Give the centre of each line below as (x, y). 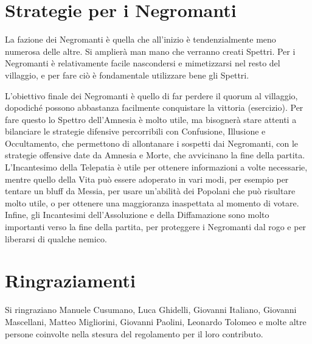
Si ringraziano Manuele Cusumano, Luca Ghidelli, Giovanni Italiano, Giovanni (151, 310)
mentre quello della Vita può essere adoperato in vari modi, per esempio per (147, 179)
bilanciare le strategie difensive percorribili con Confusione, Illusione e (135, 131)
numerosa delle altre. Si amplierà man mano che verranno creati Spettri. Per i (150, 51)
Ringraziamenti (70, 280)
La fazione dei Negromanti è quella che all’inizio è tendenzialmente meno (140, 39)
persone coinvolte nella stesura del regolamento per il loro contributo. (134, 333)
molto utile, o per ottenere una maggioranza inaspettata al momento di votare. (152, 202)
